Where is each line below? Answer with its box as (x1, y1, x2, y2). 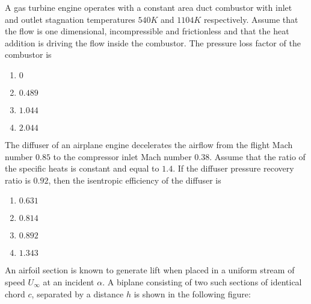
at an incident (43, 275, 94, 288)
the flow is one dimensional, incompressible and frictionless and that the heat (5, 25, 289, 37)
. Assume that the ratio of (209, 150, 306, 163)
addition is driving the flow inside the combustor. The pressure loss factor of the (5, 36, 301, 49)
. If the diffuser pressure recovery (173, 162, 294, 175)
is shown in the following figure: (134, 287, 251, 300)
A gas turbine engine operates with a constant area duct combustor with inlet (5, 1, 292, 13)
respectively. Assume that (203, 13, 298, 25)
